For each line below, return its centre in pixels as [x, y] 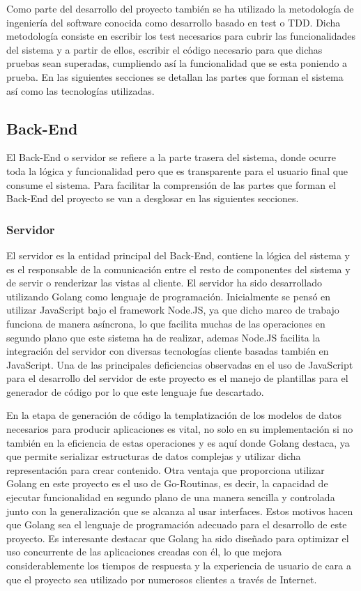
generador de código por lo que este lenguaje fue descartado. [135, 391]
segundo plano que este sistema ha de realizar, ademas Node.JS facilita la [163, 337]
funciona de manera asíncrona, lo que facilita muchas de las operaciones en [166, 323]
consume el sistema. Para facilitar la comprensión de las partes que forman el [171, 184]
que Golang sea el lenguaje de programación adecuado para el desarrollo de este [177, 524]
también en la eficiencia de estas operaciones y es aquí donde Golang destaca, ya [178, 442]
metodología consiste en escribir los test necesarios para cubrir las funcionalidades [181, 36]
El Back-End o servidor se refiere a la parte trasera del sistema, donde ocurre [171, 157]
